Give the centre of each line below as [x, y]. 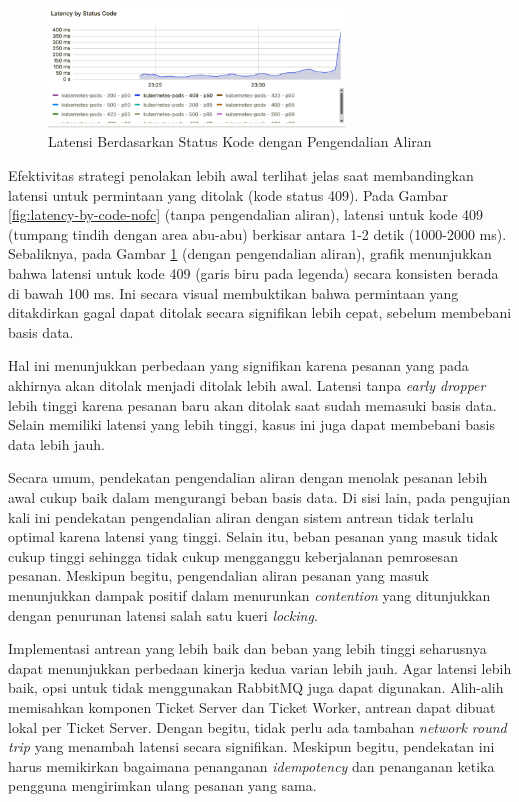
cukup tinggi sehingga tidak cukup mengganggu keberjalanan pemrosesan [233, 555]
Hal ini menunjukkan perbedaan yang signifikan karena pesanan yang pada [238, 365]
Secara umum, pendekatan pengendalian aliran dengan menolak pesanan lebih [248, 477]
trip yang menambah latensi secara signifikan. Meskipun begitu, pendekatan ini [251, 746]
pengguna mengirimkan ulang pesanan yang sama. [162, 785]
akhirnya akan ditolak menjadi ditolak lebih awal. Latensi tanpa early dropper [247, 385]
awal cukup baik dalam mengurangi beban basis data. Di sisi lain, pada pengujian [259, 496]
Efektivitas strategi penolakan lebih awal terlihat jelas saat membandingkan [241, 175]
